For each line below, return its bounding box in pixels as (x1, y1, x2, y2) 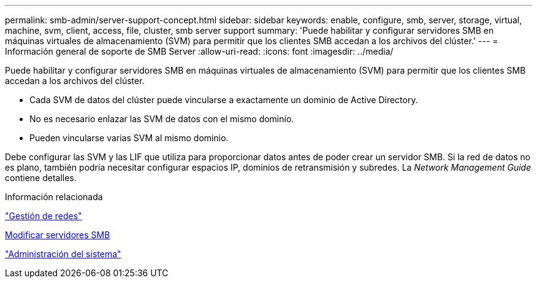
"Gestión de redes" (5, 211, 82, 221)
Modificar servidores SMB (5, 230, 110, 240)
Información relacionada (5, 192, 103, 202)
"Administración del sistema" (5, 249, 121, 259)
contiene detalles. (5, 173, 77, 183)
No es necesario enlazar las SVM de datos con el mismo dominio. (29, 114, 294, 124)
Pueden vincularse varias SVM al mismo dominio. (29, 133, 229, 143)
